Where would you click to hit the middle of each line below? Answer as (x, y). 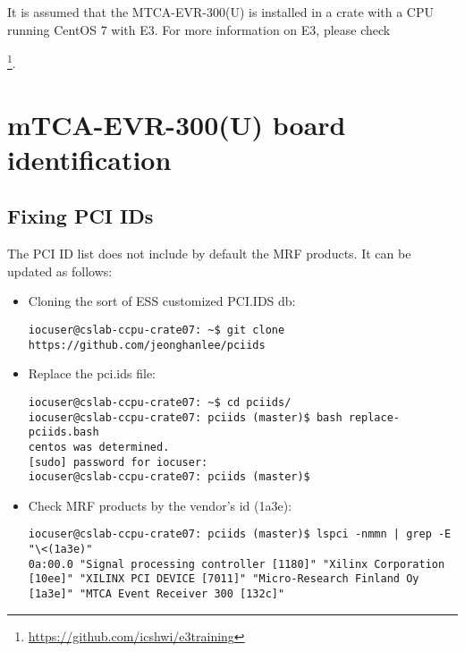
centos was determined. (99, 447)
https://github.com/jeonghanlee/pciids (147, 345)
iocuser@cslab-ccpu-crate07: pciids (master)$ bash (185, 417)
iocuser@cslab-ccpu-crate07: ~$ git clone (156, 330)
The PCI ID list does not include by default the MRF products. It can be (209, 254)
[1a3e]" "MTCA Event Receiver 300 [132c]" (156, 594)
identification (89, 159)
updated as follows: (60, 271)
